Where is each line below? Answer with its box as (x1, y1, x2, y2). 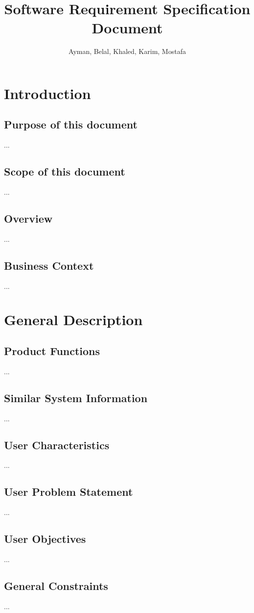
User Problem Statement (4, 484, 133, 499)
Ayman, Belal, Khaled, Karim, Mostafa (69, 46, 186, 56)
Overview (4, 211, 53, 226)
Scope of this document (4, 164, 125, 179)
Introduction (4, 83, 91, 103)
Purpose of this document (4, 117, 138, 132)
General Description (4, 309, 143, 330)
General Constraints (4, 578, 108, 593)
